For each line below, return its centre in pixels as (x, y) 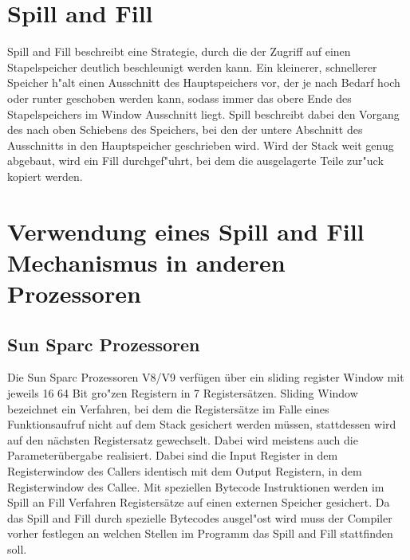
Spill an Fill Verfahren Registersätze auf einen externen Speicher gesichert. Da (199, 502)
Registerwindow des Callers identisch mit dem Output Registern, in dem (185, 470)
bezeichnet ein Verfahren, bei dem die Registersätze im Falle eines (168, 408)
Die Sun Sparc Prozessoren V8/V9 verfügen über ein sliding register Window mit (206, 377)
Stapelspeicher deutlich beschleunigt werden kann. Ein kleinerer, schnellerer (192, 67)
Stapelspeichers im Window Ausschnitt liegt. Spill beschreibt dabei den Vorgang (203, 114)
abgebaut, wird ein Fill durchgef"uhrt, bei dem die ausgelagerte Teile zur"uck (195, 161)
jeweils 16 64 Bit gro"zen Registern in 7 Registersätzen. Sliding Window (183, 393)
